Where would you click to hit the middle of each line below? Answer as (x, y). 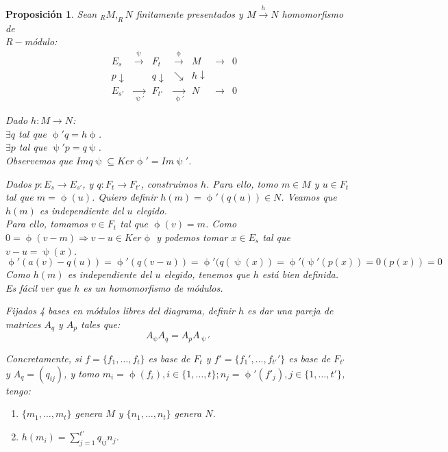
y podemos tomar (192, 237)
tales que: (101, 324)
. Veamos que (309, 197)
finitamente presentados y (189, 13)
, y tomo (82, 373)
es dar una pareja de (290, 311)
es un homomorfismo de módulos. (153, 287)
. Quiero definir (124, 197)
